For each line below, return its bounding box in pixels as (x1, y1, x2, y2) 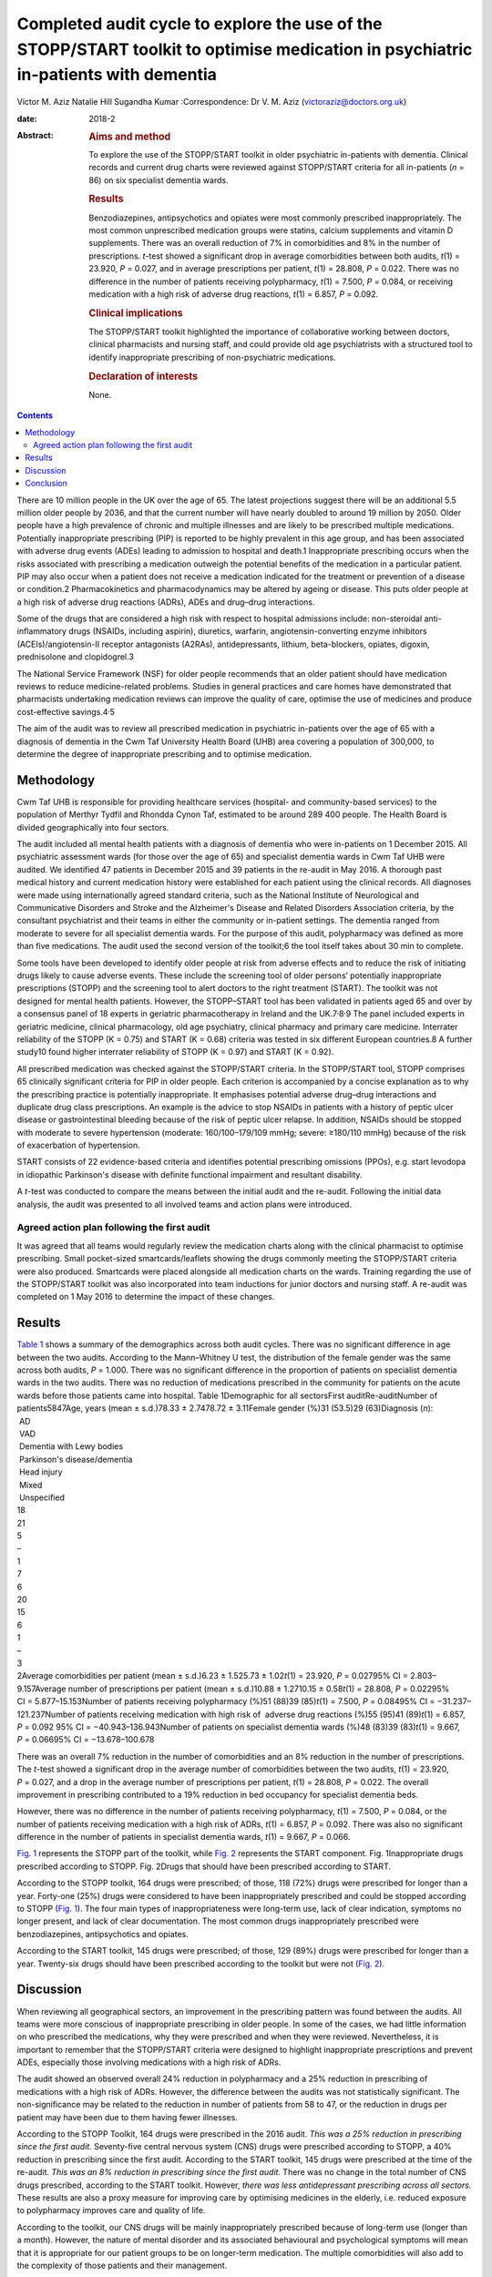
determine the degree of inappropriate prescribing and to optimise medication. (16, 749, 313, 760)
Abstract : (16, 129, 54, 140)
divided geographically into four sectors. (16, 822, 169, 832)
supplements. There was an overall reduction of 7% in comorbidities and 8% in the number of (88, 238, 441, 249)
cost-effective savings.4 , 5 (16, 705, 116, 717)
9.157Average (16, 1683, 67, 1694)
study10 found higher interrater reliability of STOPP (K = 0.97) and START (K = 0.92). (16, 1047, 334, 1057)
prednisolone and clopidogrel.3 (16, 651, 134, 662)
